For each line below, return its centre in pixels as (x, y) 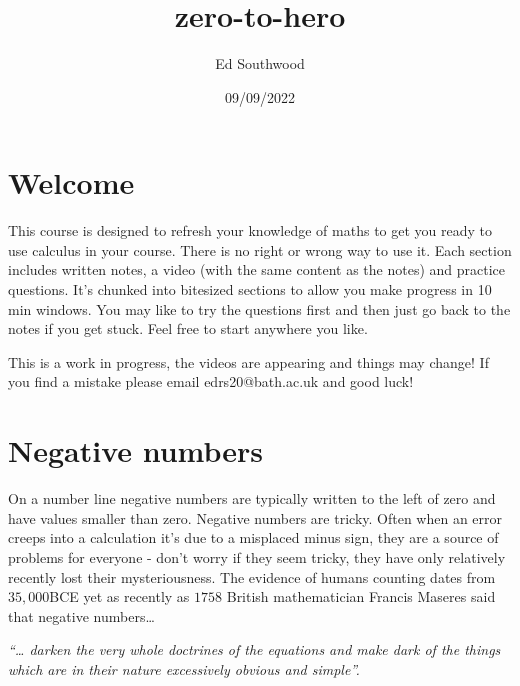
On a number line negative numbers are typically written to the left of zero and (252, 498)
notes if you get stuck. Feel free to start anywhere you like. (188, 328)
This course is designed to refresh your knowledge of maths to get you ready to (250, 230)
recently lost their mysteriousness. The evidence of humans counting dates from (252, 576)
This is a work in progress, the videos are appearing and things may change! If (248, 361)
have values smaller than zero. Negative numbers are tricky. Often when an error (255, 517)
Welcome (71, 182)
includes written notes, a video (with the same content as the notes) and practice (257, 269)
